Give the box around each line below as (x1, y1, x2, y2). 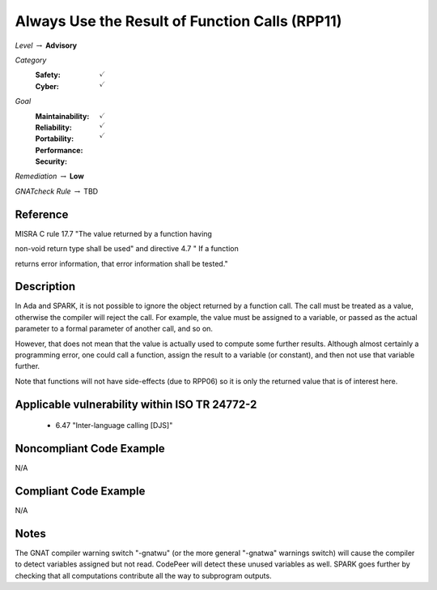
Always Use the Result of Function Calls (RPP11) (15, 12, 342, 30)
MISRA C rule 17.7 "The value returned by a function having (15, 229, 212, 238)
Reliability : (35, 122, 72, 132)
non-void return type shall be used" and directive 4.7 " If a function (15, 244, 239, 254)
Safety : (35, 70, 61, 80)
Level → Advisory (15, 41, 78, 50)
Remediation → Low (15, 171, 84, 182)
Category (15, 55, 47, 65)
